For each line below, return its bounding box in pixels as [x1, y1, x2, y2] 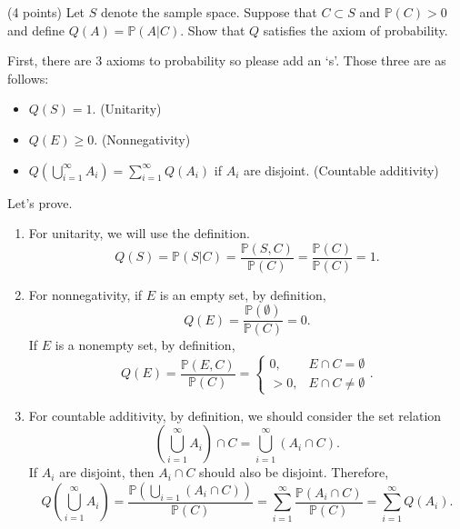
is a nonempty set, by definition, [55, 335, 235, 354]
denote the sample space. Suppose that [100, 3, 317, 21]
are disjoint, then [59, 463, 155, 482]
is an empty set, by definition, [159, 284, 326, 304]
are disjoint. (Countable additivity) [243, 160, 439, 179]
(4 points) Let [7, 3, 85, 21]
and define [7, 20, 65, 39]
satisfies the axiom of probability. [263, 20, 448, 39]
